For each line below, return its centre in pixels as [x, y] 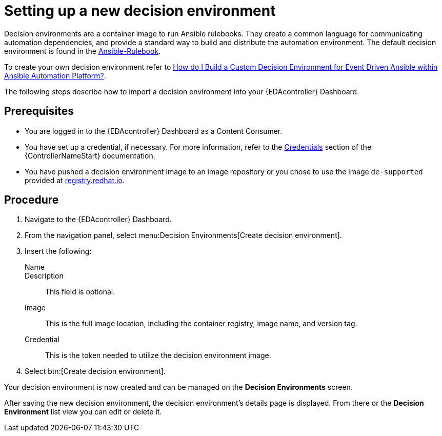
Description [44, 276]
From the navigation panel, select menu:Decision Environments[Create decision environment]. [183, 235]
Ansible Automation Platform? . [55, 75]
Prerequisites [39, 111]
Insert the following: [58, 251]
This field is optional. [80, 292]
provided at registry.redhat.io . [75, 180]
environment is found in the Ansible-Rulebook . [83, 51]
